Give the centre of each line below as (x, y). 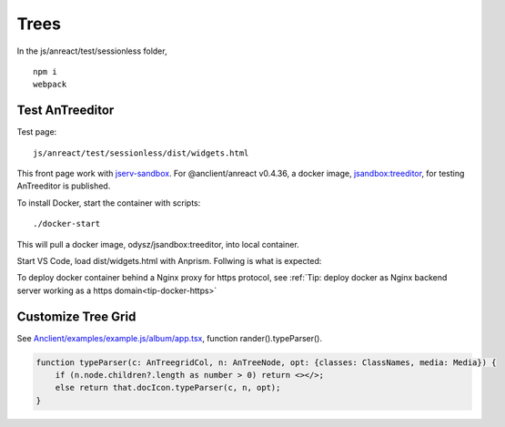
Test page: (37, 132)
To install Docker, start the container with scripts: (109, 203)
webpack (50, 85)
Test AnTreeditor (66, 111)
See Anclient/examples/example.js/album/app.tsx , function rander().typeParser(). (170, 338)
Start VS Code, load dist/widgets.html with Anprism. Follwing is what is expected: (169, 260)
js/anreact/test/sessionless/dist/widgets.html (141, 153)
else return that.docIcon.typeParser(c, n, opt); (168, 388)
